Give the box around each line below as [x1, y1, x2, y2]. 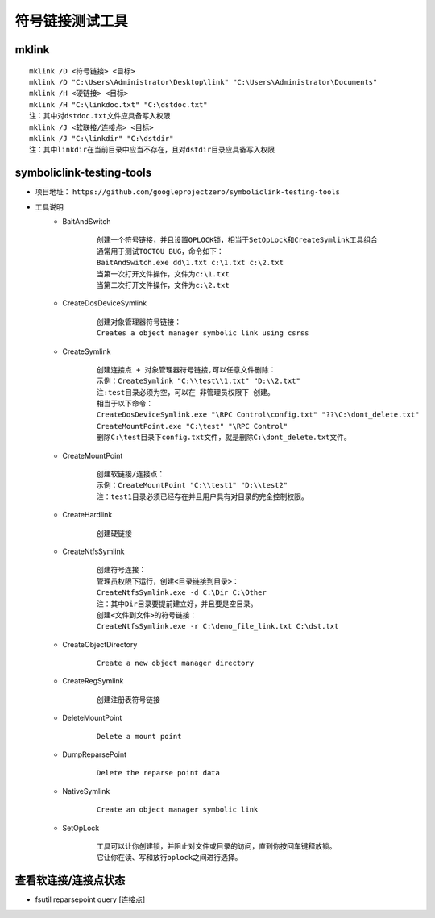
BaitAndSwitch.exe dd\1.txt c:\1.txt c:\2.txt [97, 258, 284, 268]
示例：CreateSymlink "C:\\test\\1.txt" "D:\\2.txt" [97, 376, 301, 386]
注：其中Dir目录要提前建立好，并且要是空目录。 [97, 599, 258, 609]
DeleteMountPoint [62, 713, 122, 723]
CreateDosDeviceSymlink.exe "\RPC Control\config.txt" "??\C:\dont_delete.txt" [97, 410, 420, 419]
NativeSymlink [62, 786, 110, 795]
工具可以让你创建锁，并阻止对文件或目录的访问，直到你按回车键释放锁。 [97, 842, 337, 850]
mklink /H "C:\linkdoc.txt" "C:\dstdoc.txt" [29, 100, 209, 109]
